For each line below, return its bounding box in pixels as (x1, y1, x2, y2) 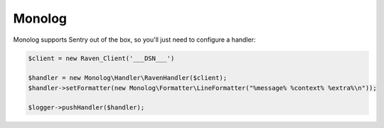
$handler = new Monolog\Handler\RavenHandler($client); (28, 74, 228, 82)
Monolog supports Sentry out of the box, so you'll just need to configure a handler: (13, 35, 256, 44)
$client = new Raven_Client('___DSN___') (28, 54, 175, 62)
